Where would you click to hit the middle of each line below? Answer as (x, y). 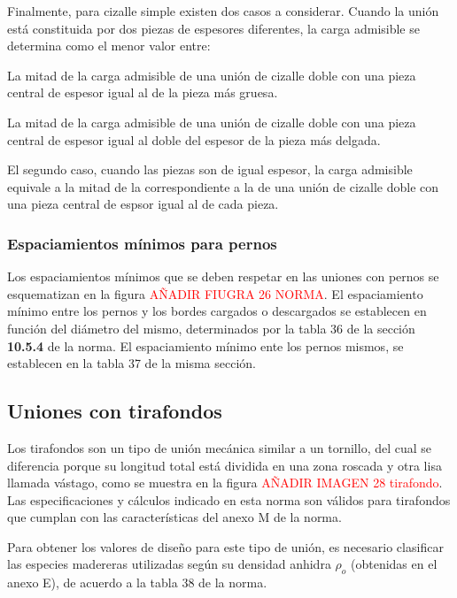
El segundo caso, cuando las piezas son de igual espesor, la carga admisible (210, 169)
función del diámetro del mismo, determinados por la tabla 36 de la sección (211, 328)
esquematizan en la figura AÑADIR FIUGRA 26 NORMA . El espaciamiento (215, 293)
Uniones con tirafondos (115, 411)
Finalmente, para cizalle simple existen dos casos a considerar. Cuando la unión (223, 11)
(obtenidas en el (394, 564)
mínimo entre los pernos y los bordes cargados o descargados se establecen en (217, 311)
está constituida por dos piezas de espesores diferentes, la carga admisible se (213, 28)
